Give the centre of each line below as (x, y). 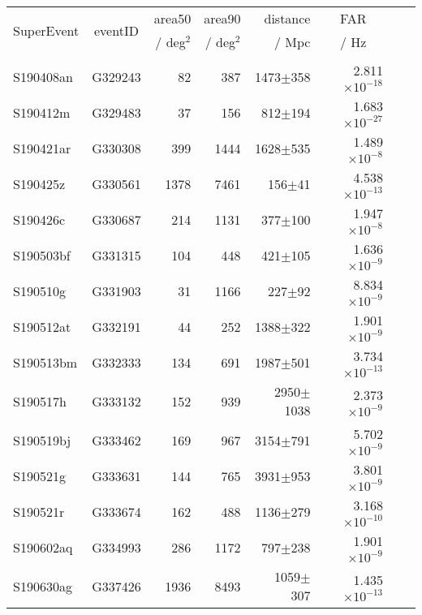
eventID (116, 30)
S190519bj (42, 440)
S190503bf (42, 255)
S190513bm (45, 362)
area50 (172, 18)
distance (287, 18)
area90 (222, 18)
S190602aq (43, 547)
